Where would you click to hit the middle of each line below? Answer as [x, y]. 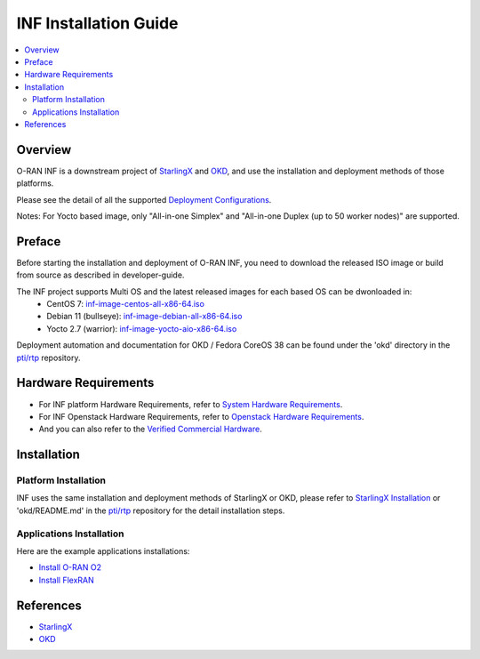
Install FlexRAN [67, 580]
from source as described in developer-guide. [100, 275]
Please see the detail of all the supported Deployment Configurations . [144, 199]
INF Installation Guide [97, 23]
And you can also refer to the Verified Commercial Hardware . [150, 429]
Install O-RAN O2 [70, 567]
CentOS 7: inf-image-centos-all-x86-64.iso [125, 304]
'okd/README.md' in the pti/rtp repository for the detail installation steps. [151, 510]
